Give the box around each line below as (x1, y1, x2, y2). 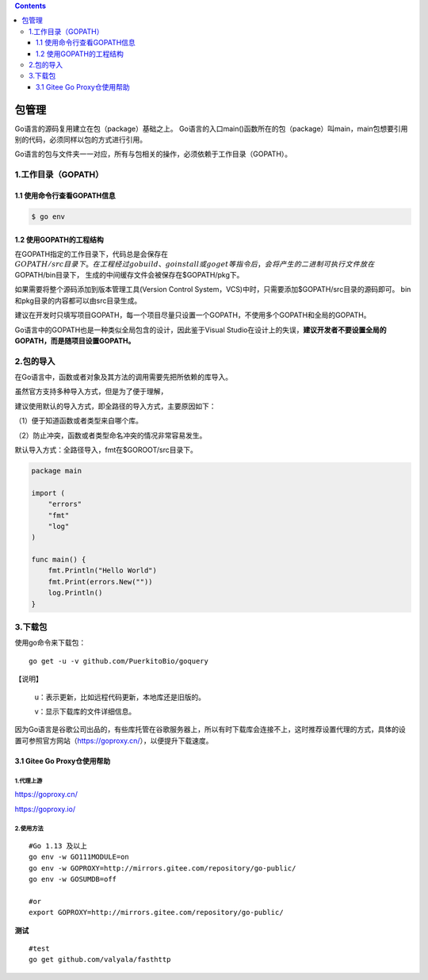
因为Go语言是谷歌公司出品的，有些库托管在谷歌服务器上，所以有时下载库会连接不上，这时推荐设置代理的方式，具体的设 (14, 725, 406, 734)
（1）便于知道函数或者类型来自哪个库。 (14, 416, 143, 426)
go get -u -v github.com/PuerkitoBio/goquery (29, 657, 209, 665)
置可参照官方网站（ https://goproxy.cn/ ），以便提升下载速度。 (14, 736, 213, 745)
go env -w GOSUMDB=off (29, 875, 117, 884)
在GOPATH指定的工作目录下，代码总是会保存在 (14, 249, 168, 258)
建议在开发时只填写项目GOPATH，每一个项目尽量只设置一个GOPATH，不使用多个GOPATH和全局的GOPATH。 (14, 310, 371, 320)
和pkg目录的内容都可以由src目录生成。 (14, 296, 142, 305)
